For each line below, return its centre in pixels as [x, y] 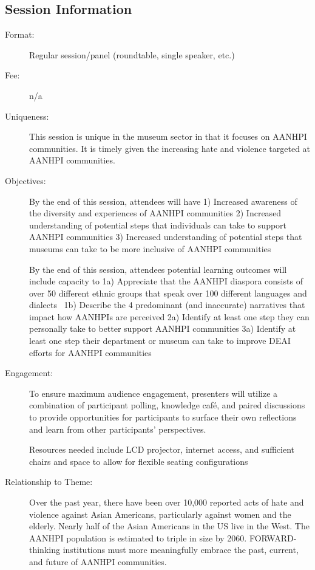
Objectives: [25, 180]
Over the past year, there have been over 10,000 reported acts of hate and [167, 502]
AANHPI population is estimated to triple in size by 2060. [138, 537]
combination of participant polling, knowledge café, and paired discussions [167, 405]
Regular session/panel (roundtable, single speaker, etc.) [132, 54]
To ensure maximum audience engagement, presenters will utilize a [154, 393]
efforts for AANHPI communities [90, 352]
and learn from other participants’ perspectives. [118, 429]
